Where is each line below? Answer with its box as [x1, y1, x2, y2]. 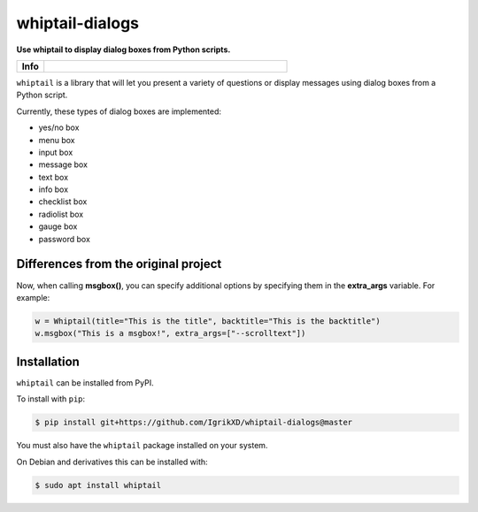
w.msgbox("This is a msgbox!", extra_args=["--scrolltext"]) [35, 328, 306, 339]
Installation [16, 354, 80, 369]
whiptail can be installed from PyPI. [16, 377, 154, 388]
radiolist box [38, 209, 84, 219]
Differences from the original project [16, 256, 222, 271]
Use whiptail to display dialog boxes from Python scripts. [16, 44, 231, 55]
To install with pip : [16, 394, 86, 404]
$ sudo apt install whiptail [35, 480, 162, 490]
